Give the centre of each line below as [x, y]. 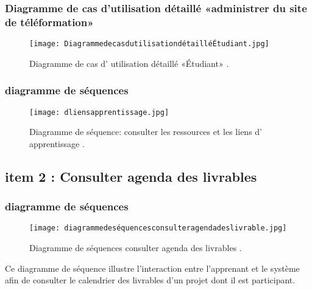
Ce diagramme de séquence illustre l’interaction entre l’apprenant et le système [152, 268]
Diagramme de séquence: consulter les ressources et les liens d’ [146, 132]
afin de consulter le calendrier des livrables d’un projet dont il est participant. [150, 280]
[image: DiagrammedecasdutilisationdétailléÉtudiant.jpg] [149, 44]
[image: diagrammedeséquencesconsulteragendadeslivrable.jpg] [158, 228]
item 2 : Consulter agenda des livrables [131, 176]
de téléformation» [49, 22]
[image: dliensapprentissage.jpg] [99, 112]
